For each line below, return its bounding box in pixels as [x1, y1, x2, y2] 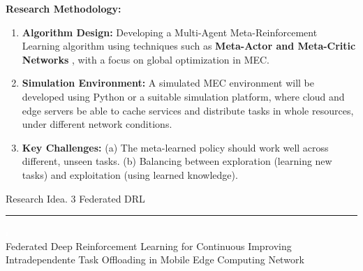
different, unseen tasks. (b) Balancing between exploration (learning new [22, 154, 332, 168]
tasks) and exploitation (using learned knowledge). [22, 167, 238, 182]
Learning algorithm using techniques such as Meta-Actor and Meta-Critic [22, 38, 356, 53]
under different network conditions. [22, 117, 172, 131]
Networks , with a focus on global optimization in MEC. [22, 52, 270, 66]
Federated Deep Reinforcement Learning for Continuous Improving [6, 238, 292, 253]
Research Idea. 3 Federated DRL [6, 191, 145, 205]
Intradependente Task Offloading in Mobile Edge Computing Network [6, 252, 304, 267]
